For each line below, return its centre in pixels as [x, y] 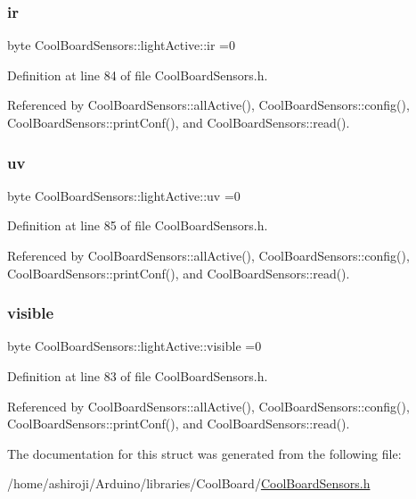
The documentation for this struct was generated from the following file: [204, 453]
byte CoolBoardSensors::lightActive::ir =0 [121, 45]
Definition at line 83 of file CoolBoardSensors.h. [138, 376]
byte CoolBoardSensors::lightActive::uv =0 [124, 195]
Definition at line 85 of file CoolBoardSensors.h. [138, 225]
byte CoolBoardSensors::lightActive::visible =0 [135, 346]
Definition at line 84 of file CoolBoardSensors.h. [138, 75]
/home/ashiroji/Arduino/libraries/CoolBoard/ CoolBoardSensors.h [189, 483]
